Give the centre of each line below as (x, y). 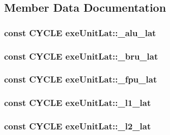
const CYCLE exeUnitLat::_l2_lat (78, 126)
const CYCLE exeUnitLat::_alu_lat (80, 32)
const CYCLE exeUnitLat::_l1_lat (78, 103)
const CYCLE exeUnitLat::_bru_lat (81, 56)
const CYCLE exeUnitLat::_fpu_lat (81, 79)
